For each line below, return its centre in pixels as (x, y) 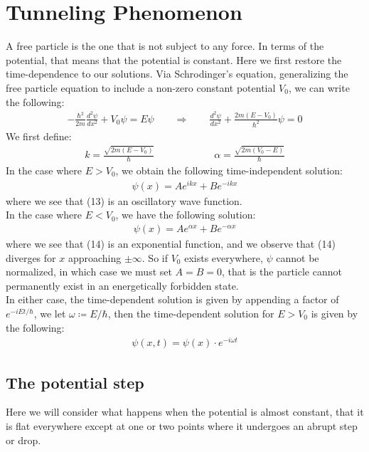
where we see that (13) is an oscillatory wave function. (124, 200)
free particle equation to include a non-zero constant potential (141, 87)
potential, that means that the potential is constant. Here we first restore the (174, 59)
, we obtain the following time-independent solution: (229, 170)
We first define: (39, 136)
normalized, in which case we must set (89, 272)
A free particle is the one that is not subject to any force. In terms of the (165, 46)
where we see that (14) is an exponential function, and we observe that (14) (171, 243)
